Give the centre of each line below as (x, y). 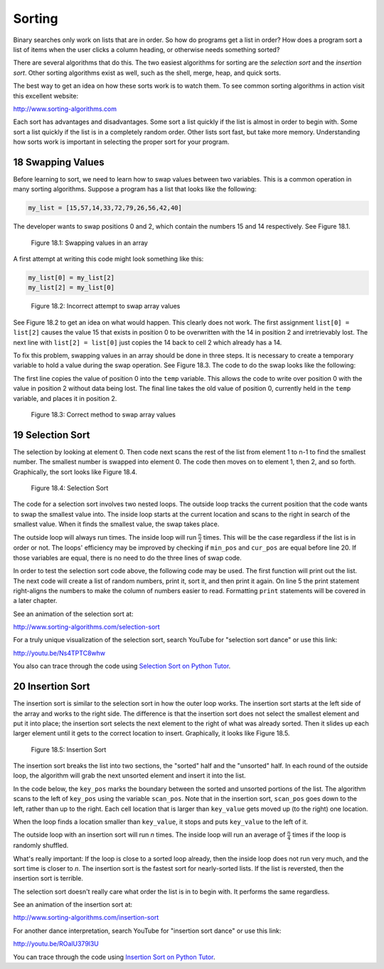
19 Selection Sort (52, 435)
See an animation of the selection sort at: (73, 614)
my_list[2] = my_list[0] (71, 288)
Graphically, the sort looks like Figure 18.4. (75, 472)
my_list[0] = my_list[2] (71, 278)
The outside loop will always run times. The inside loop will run (105, 537)
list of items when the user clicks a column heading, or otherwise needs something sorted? (146, 49)
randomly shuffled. (41, 845)
